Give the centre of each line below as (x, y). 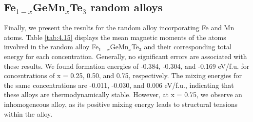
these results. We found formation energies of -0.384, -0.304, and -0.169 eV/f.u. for (127, 66)
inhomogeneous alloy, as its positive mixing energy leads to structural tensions (121, 104)
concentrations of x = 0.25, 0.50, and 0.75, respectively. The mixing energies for (123, 75)
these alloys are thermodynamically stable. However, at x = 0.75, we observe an (123, 94)
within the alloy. (28, 113)
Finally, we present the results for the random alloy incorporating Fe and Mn (119, 28)
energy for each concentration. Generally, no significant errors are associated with (126, 56)
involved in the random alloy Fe (51, 47)
